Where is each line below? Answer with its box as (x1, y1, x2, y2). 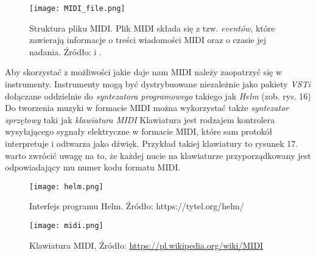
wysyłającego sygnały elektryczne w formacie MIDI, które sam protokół (5, 125, 273, 138)
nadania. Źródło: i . (29, 45, 102, 58)
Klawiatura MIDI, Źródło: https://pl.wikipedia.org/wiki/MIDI (29, 238, 264, 251)
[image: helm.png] (29, 182, 104, 191)
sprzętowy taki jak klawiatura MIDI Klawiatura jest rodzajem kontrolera (5, 113, 275, 126)
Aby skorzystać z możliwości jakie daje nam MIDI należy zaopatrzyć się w (5, 66, 283, 78)
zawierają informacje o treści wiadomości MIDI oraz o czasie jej (29, 33, 267, 46)
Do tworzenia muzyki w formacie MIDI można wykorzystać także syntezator (5, 101, 289, 114)
